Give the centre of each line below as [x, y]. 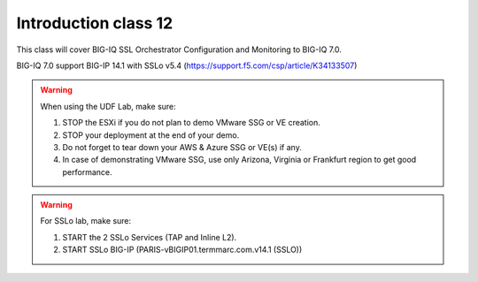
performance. [87, 171]
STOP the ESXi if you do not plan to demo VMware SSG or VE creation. [191, 123]
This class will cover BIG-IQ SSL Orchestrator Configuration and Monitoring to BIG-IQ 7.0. [179, 50]
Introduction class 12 [95, 23]
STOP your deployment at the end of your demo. [151, 135]
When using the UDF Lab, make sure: [108, 106]
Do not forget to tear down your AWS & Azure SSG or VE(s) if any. [182, 147]
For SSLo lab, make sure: [86, 221]
